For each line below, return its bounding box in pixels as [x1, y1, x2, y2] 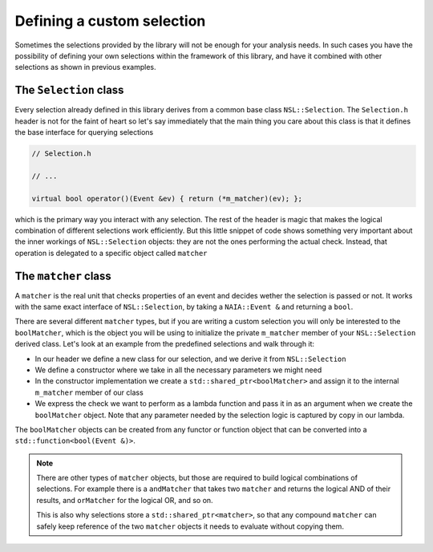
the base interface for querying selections [14, 128, 154, 137]
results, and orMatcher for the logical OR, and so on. [36, 495, 213, 505]
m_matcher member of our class [34, 388, 144, 397]
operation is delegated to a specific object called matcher [14, 248, 208, 258]
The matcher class [14, 269, 111, 282]
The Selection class [14, 83, 124, 97]
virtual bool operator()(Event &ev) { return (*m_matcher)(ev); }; [31, 193, 303, 203]
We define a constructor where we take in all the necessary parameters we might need [34, 365, 322, 375]
